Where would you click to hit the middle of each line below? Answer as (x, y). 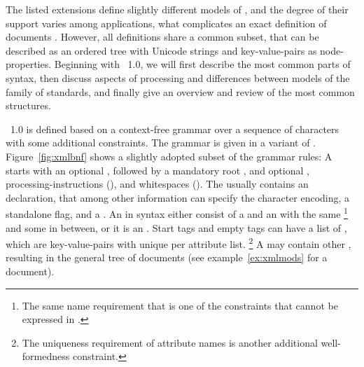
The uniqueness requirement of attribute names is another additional (170, 342)
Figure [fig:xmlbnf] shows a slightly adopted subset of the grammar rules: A (169, 156)
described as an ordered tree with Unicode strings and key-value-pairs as (161, 50)
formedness (46, 356)
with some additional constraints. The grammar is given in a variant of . (161, 143)
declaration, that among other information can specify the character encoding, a (178, 197)
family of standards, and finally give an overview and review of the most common (180, 91)
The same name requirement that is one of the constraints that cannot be (180, 305)
